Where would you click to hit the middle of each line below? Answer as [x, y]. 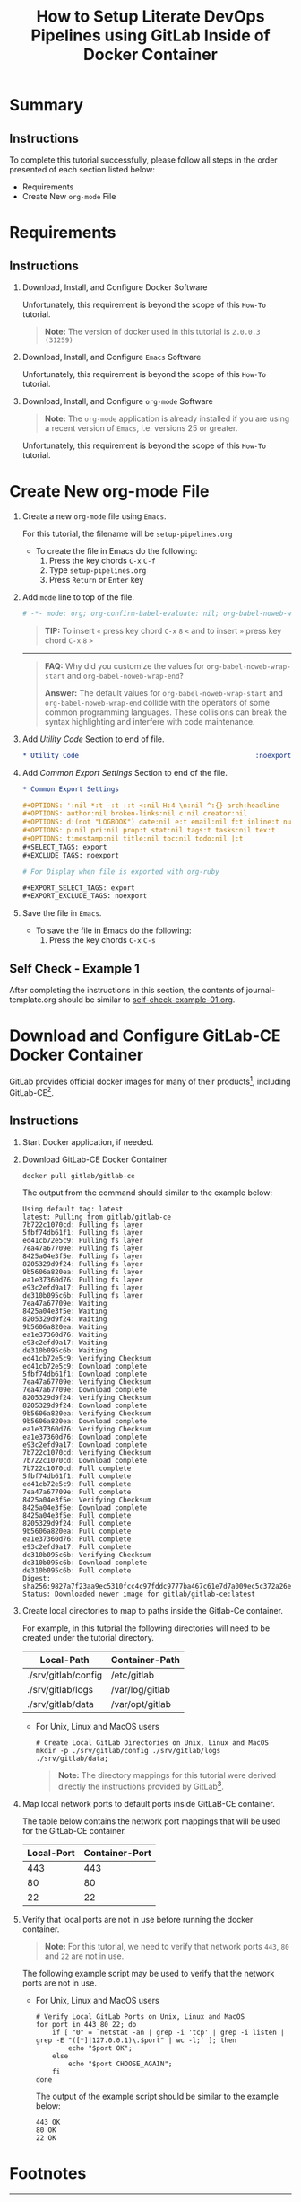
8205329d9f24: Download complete [85, 1406]
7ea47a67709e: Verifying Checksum [86, 1382]
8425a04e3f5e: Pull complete [77, 1516]
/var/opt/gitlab [141, 1704]
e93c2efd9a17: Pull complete [77, 1547]
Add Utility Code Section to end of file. [93, 739]
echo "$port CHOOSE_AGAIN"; [120, 2064]
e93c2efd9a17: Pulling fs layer [82, 1288]
